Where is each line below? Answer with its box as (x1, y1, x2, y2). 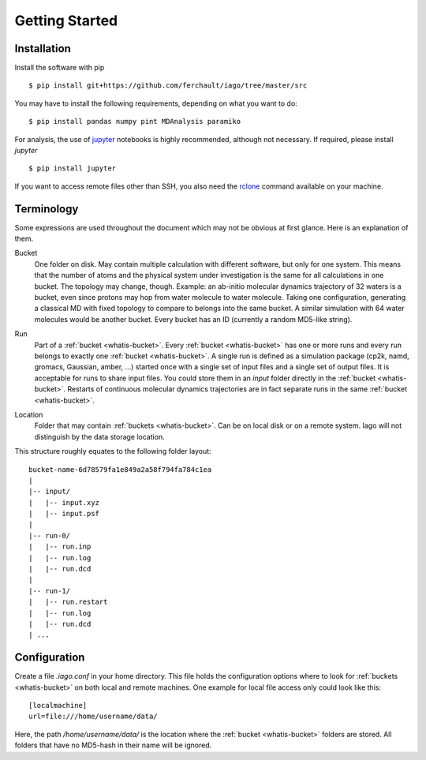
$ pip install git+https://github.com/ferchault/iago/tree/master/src (28, 81, 308, 90)
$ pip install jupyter (28, 164, 117, 173)
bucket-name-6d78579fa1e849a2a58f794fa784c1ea (28, 465, 212, 474)
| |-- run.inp (28, 542, 92, 552)
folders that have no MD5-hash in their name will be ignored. (14, 740, 212, 750)
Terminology (14, 202, 79, 215)
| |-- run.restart (28, 597, 108, 607)
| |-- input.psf (28, 509, 100, 519)
